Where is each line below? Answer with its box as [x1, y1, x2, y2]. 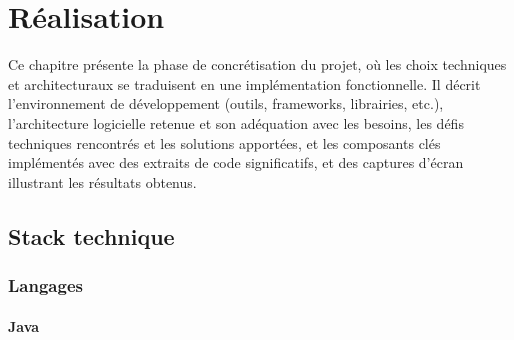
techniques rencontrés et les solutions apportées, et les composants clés [8, 132, 441, 153]
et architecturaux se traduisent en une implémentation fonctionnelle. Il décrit [8, 73, 481, 94]
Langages [8, 272, 83, 297]
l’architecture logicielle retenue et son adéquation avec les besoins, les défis [8, 112, 464, 133]
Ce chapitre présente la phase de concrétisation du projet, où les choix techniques [8, 54, 507, 75]
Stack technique [8, 220, 175, 251]
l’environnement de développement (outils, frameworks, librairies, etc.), [8, 93, 444, 114]
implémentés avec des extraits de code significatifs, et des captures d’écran [8, 152, 464, 173]
